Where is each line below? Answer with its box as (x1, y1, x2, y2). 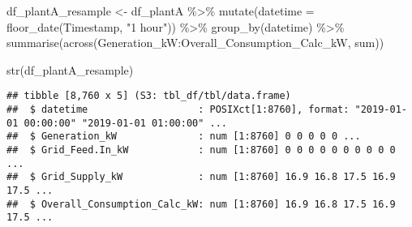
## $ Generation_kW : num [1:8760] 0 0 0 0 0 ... (6, 131, 361, 143)
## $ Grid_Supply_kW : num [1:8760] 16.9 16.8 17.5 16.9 (6, 171, 396, 183)
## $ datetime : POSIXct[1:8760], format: (6, 104, 350, 116)
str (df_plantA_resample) (6, 61, 134, 78)
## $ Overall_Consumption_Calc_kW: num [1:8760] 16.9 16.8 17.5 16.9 (6, 198, 396, 210)
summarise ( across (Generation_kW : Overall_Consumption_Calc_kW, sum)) (6, 34, 384, 51)
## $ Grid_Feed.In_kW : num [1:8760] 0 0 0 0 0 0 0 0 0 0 (6, 144, 396, 156)
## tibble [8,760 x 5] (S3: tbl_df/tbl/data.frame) (6, 90, 291, 102)
